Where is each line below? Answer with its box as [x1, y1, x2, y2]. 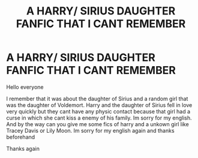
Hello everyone [6, 83, 44, 91]
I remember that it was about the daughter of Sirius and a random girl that [6, 95, 188, 102]
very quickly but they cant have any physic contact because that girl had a [6, 108, 191, 115]
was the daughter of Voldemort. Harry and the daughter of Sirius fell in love [6, 101, 193, 109]
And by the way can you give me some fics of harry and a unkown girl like [6, 120, 189, 127]
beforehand [6, 133, 35, 141]
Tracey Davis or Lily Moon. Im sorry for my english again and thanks [6, 127, 175, 134]
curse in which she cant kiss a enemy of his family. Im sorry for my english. [6, 114, 192, 121]
